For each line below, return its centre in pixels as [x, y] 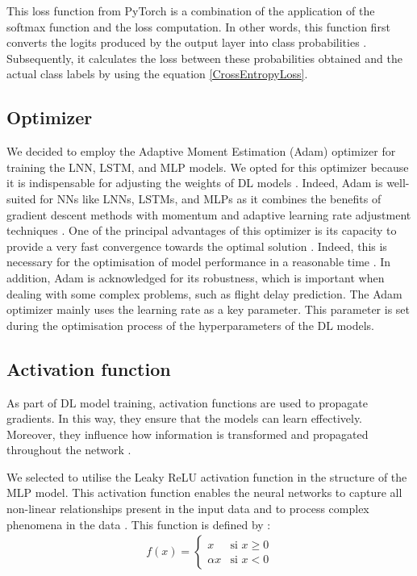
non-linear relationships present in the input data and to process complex [188, 509]
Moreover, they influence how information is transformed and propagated [188, 434]
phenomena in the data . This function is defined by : [139, 524]
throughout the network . [69, 450]
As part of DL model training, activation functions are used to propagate [188, 402]
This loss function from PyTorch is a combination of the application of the [191, 10]
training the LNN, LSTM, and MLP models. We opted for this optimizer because [208, 167]
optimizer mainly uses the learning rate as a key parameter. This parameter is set [208, 309]
